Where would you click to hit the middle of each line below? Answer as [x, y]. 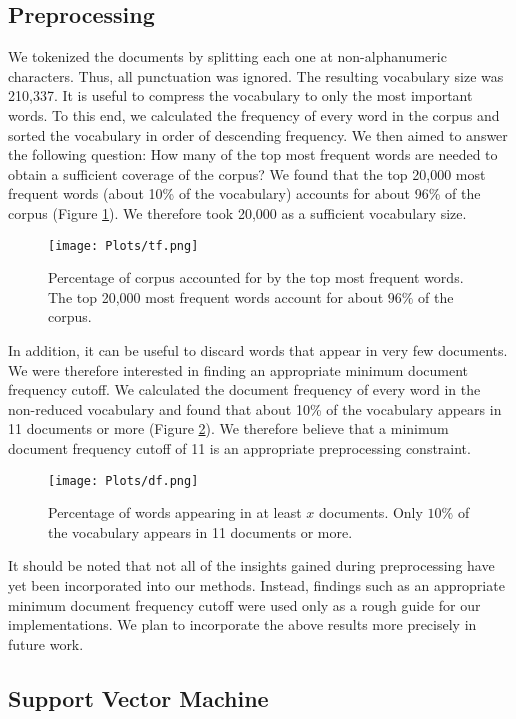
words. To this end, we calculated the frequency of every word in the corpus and [254, 114]
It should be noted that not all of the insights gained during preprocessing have [251, 565]
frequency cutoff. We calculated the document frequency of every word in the [244, 389]
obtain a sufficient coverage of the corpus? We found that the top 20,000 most [247, 173]
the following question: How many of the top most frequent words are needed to [253, 154]
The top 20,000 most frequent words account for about [216, 296]
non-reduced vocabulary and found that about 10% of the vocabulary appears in [255, 408]
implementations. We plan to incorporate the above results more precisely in [242, 624]
